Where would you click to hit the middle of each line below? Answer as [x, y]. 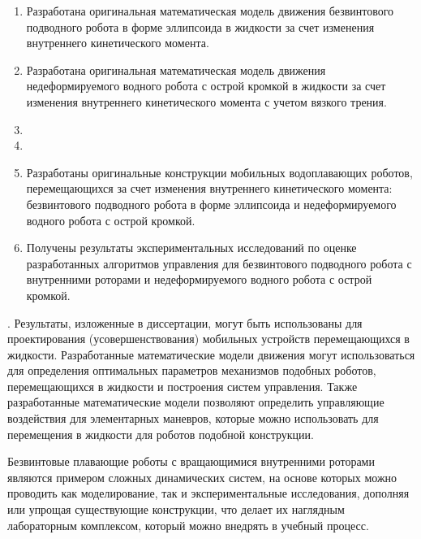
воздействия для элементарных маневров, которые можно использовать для [193, 418]
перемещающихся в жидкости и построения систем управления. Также [183, 386]
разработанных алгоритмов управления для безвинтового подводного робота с [219, 263]
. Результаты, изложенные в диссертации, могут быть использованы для [185, 322]
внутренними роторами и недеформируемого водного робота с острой [199, 279]
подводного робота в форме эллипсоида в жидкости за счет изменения [200, 26]
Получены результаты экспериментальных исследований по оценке [191, 248]
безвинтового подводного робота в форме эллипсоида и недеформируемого [211, 204]
